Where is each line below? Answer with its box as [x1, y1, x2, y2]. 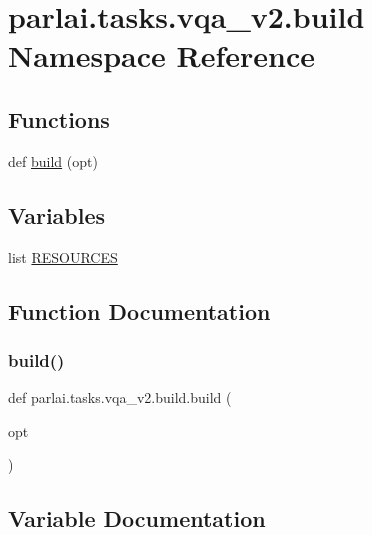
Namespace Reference [8, 35, 315, 76]
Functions [8, 103, 110, 134]
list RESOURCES [8, 246, 118, 267]
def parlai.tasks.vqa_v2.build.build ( [8, 387, 232, 408]
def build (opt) [8, 150, 98, 171]
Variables [8, 199, 106, 230]
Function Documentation [8, 295, 271, 326]
